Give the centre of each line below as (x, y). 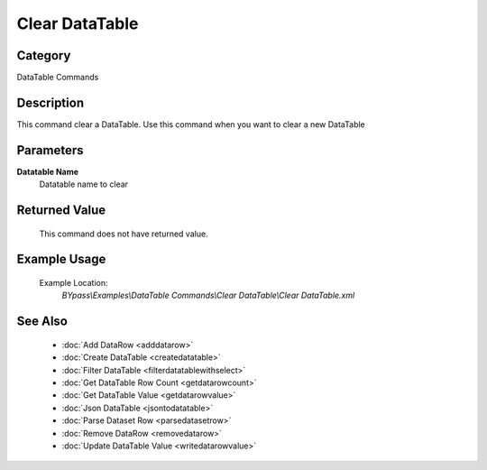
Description (51, 102)
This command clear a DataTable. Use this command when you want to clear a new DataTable (191, 124)
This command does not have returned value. (124, 234)
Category (44, 55)
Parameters (50, 150)
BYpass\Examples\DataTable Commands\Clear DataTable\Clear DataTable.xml (208, 295)
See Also (42, 322)
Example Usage (61, 259)
